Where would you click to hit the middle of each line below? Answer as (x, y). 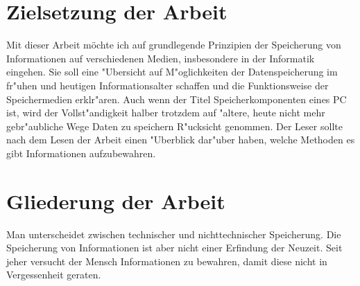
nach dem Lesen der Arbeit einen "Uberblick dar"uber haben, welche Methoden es (181, 140)
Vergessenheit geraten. (54, 275)
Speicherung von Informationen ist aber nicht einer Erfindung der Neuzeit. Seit (174, 248)
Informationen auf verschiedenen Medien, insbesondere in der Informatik (161, 58)
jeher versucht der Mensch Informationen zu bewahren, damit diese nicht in (167, 261)
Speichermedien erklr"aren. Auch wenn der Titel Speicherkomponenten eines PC (177, 99)
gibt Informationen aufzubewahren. (81, 153)
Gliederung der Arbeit (116, 200)
